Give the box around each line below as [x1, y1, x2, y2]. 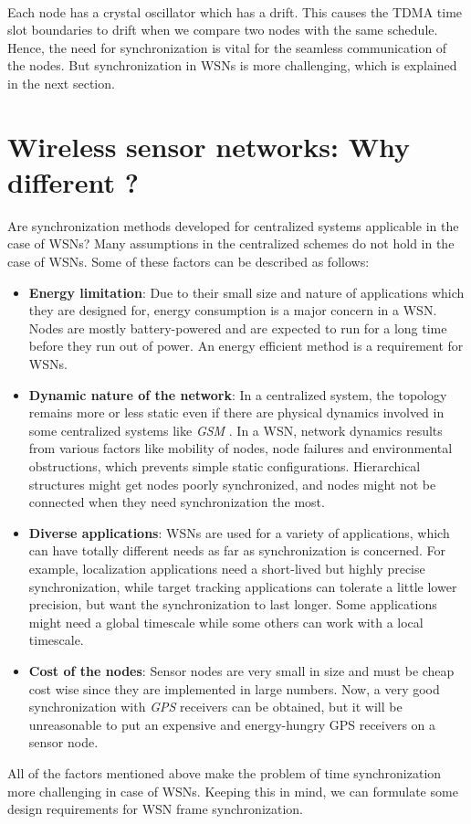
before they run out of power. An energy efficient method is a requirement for [28, 336, 464, 355]
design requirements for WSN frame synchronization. [7, 799, 304, 819]
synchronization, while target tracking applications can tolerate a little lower [28, 576, 457, 596]
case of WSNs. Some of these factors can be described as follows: [7, 252, 370, 271]
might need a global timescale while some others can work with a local [28, 612, 424, 631]
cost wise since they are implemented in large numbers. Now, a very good [28, 679, 440, 698]
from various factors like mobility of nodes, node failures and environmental [28, 438, 453, 458]
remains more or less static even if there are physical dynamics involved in [28, 403, 445, 422]
